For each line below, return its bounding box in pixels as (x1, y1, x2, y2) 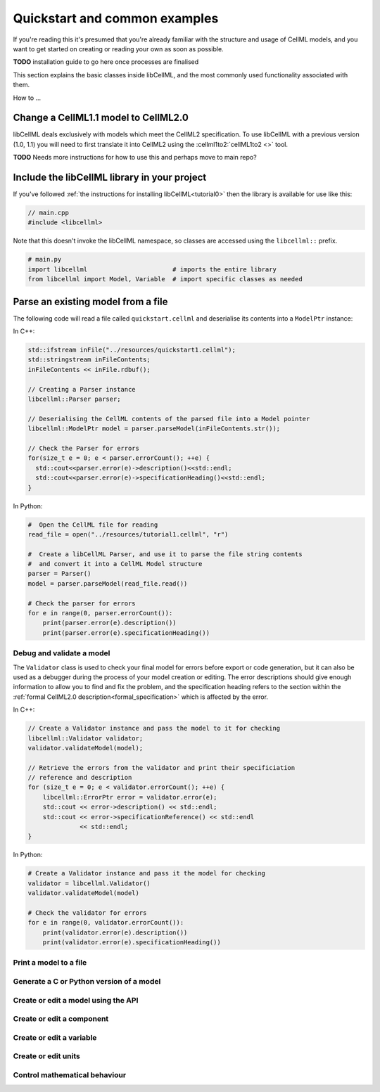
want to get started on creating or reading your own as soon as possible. (13, 44, 224, 53)
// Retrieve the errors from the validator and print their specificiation (27, 764, 296, 771)
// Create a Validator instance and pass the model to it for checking (27, 724, 281, 733)
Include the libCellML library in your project (13, 172, 207, 183)
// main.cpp (27, 209, 70, 217)
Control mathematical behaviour (13, 1069, 127, 1079)
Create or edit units (13, 1051, 80, 1061)
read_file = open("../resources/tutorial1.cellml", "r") (27, 530, 229, 538)
